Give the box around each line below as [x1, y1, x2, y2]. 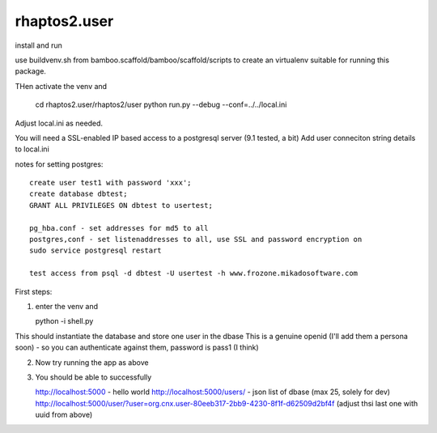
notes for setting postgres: [15, 159, 104, 169]
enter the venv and [35, 301, 99, 311]
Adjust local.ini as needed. [15, 118, 104, 128]
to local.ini [15, 144, 50, 154]
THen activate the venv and [15, 81, 108, 91]
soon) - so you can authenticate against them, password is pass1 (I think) [15, 342, 259, 352]
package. [15, 66, 46, 76]
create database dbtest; [29, 189, 128, 198]
